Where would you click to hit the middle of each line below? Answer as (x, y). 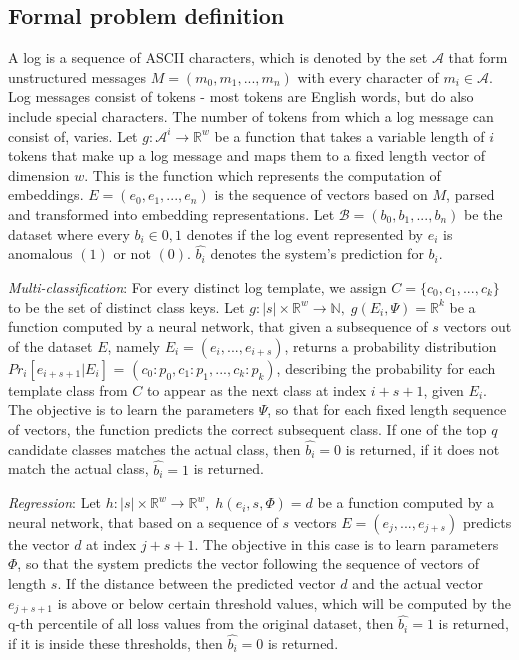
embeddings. (46, 194)
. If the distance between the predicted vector (196, 582)
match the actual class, (78, 468)
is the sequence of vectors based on (321, 194)
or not (132, 253)
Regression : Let (55, 502)
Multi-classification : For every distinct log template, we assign (197, 286)
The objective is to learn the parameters (131, 409)
